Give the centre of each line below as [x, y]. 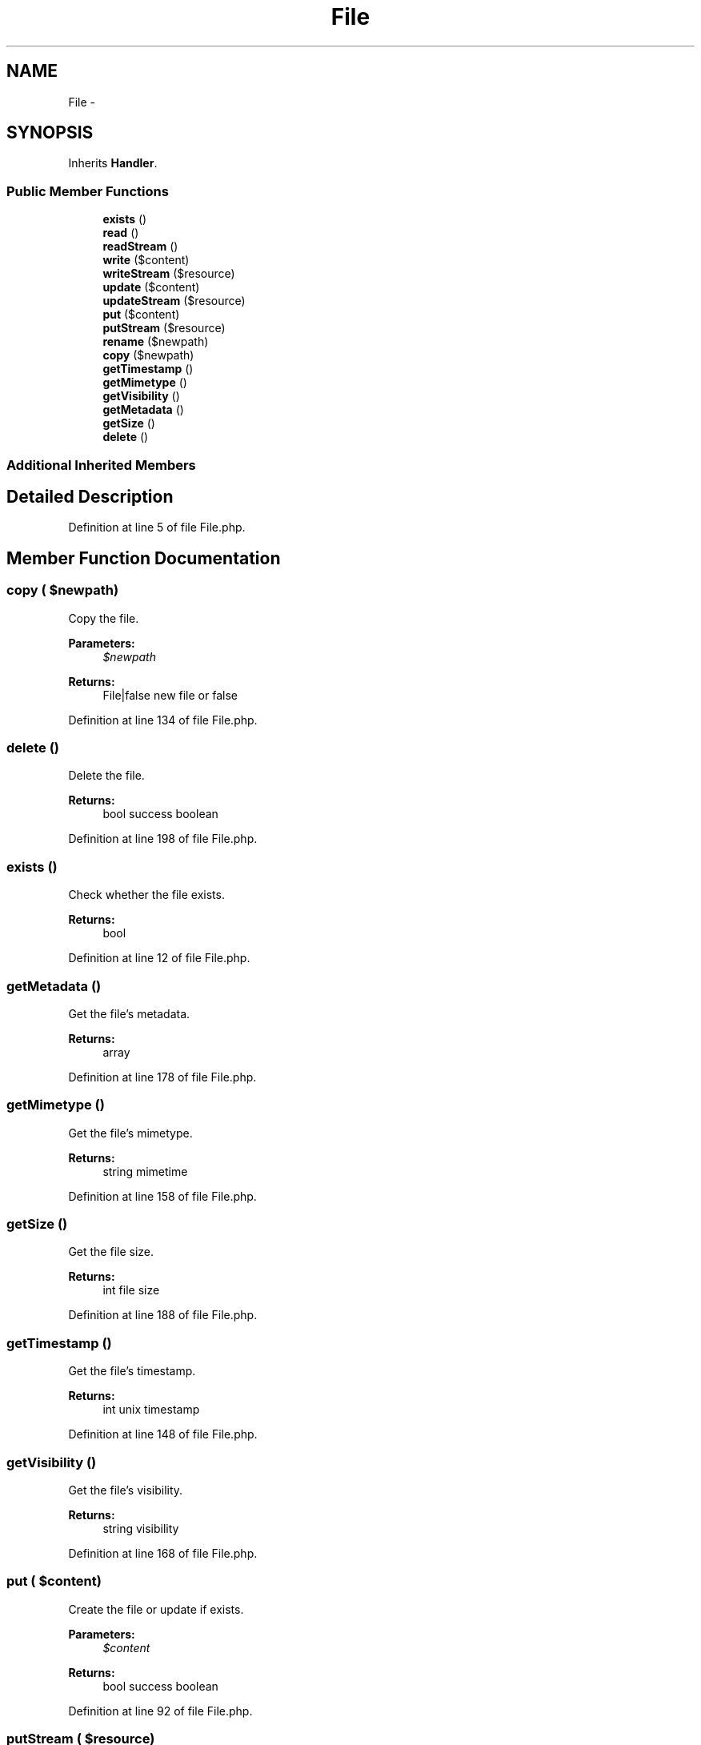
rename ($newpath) [156, 342]
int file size [131, 1290]
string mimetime [145, 1171]
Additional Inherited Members [101, 465]
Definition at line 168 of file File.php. [163, 1553]
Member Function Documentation [144, 558]
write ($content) [146, 260]
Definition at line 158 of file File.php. [162, 1196]
